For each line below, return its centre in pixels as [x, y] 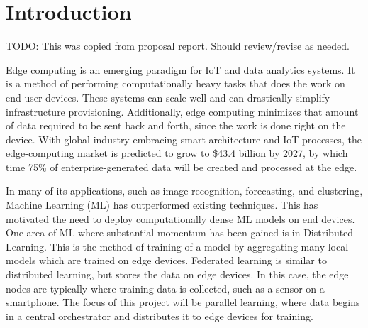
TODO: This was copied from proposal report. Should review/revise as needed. [178, 46]
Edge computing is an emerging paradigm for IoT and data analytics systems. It [180, 69]
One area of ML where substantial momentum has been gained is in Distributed [180, 233]
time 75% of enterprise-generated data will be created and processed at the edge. [182, 166]
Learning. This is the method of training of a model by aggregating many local [177, 246]
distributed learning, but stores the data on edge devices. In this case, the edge [177, 274]
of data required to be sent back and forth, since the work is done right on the [176, 125]
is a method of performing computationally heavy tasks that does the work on [175, 83]
